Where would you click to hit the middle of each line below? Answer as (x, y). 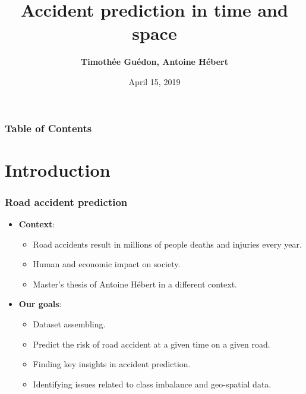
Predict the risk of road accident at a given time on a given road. (152, 344)
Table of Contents (48, 128)
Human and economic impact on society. (107, 264)
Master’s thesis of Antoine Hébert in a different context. (135, 284)
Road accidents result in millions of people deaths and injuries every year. (167, 244)
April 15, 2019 (154, 81)
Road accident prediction (66, 201)
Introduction (58, 169)
